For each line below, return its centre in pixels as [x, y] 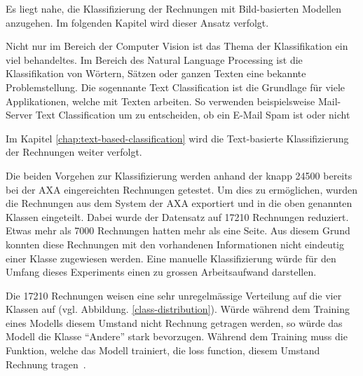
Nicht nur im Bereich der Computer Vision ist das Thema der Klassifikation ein [177, 46]
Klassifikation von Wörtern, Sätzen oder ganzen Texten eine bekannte [156, 73]
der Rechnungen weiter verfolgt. [74, 152]
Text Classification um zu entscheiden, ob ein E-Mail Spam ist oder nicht [193, 115]
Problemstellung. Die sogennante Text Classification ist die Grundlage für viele [176, 87]
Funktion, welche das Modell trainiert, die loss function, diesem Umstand [163, 350]
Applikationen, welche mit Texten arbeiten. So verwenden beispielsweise [160, 101]
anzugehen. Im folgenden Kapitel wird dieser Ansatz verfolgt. [137, 22]
